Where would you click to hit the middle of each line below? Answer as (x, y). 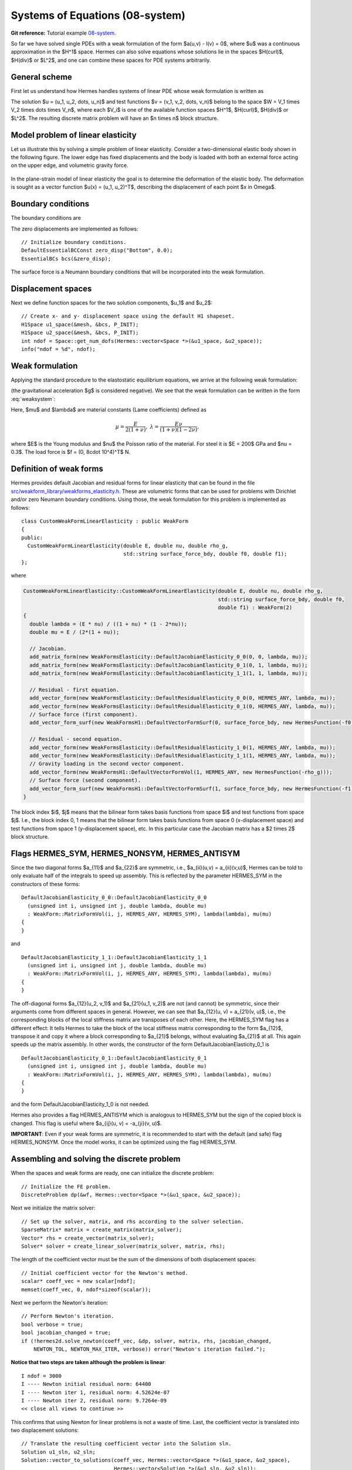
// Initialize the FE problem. (66, 1187)
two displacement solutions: (45, 1430)
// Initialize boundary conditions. (74, 242)
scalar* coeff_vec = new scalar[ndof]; (79, 1281)
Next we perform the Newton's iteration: (60, 1302)
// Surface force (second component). (85, 780)
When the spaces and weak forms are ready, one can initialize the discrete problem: (112, 1173)
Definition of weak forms (57, 469)
